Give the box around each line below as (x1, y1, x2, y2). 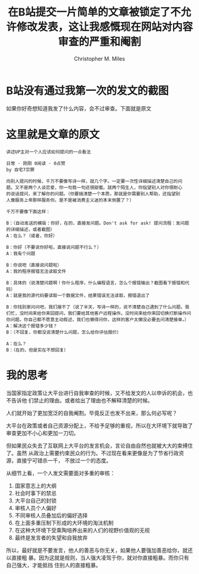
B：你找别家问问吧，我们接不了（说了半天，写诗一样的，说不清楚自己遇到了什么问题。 (6, 304, 185, 310)
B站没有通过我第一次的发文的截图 (6, 84, 169, 97)
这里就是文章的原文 (6, 128, 100, 141)
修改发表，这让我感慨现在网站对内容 (17, 20, 194, 34)
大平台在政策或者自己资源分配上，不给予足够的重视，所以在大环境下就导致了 (6, 422, 193, 429)
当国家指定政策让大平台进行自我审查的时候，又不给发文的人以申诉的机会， (6, 389, 188, 397)
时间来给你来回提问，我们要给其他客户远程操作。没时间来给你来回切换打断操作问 (23, 310, 191, 316)
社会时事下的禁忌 (14, 489, 57, 496)
